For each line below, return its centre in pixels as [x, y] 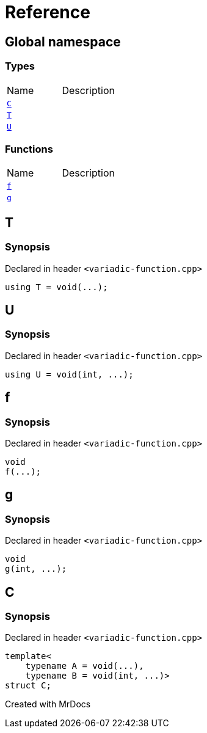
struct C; [28, 686]
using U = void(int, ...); [69, 374]
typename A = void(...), [85, 666]
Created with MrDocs [48, 704]
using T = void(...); [56, 287]
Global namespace [63, 42]
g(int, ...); [36, 569]
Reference [48, 12]
